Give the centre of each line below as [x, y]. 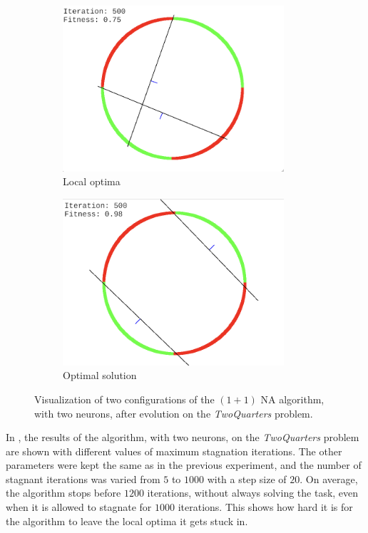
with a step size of [247, 478]
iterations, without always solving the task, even [253, 493]
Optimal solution [100, 375]
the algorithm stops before [63, 493]
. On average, [329, 478]
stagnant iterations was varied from [83, 478]
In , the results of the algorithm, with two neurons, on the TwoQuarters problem [183, 437]
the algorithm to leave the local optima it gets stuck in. [127, 521]
